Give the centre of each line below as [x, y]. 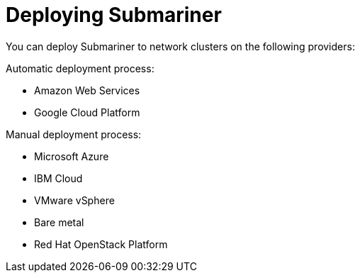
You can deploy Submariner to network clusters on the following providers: [180, 46]
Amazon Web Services [87, 90]
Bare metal [59, 222]
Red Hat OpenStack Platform [101, 244]
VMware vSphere [74, 200]
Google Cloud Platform [87, 112]
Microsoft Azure [72, 156]
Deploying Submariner [114, 15]
